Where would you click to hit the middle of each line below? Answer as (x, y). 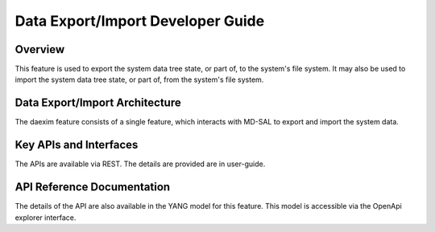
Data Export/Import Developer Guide (140, 21)
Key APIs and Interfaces (77, 145)
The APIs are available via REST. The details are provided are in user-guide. (140, 164)
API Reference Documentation (93, 187)
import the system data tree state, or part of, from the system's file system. (139, 79)
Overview (40, 49)
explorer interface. (46, 218)
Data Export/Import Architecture (98, 103)
